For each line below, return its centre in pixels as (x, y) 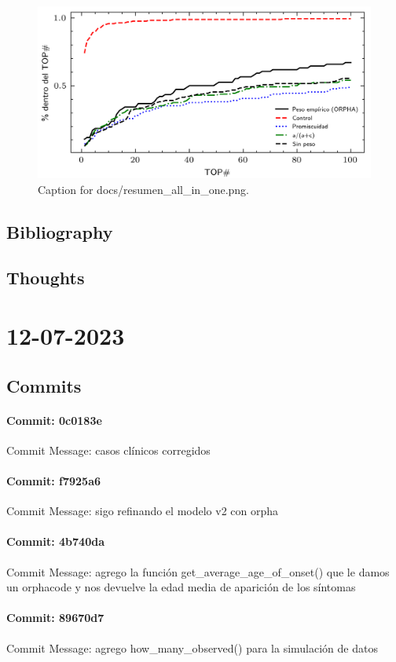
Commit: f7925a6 (54, 480)
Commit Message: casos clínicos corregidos (108, 450)
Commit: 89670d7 (55, 618)
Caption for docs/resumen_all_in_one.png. (143, 189)
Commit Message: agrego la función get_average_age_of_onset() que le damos (198, 571)
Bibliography (60, 231)
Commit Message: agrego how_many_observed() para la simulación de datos (192, 647)
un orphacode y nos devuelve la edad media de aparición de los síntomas (181, 587)
